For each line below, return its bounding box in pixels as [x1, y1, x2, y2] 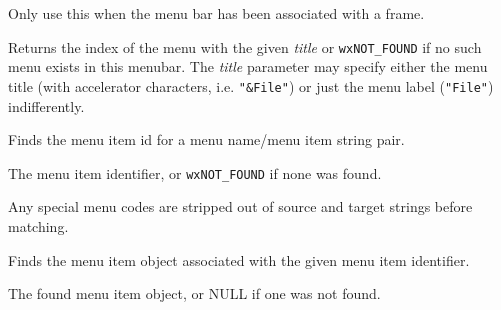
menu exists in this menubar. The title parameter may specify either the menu [8, 56, 488, 77]
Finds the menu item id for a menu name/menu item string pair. [8, 129, 405, 150]
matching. [8, 215, 69, 236]
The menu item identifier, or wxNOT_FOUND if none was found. [8, 162, 382, 183]
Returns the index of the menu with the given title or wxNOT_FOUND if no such [8, 36, 482, 57]
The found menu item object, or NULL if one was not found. [8, 283, 381, 304]
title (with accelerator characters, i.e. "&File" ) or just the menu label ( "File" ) [8, 75, 494, 96]
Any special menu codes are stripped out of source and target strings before [8, 196, 473, 217]
